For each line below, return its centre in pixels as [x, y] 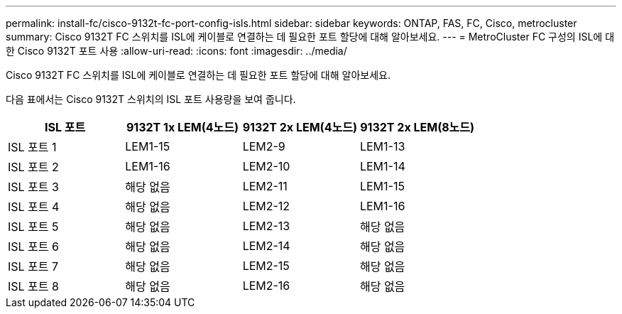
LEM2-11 [265, 186]
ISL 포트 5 [33, 227]
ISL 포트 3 [33, 187]
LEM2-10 [266, 166]
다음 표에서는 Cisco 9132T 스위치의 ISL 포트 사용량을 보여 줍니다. [151, 99]
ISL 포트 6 [33, 247]
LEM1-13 [382, 146]
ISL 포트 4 [34, 207]
